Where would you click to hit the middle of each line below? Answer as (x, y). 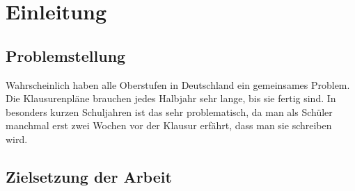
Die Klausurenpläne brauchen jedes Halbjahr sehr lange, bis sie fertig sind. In (171, 98)
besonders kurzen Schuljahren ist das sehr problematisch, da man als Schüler (169, 111)
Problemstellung (66, 55)
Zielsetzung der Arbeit (89, 176)
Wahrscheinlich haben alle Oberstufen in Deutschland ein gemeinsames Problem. (178, 84)
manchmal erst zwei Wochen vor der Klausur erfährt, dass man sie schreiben (169, 125)
